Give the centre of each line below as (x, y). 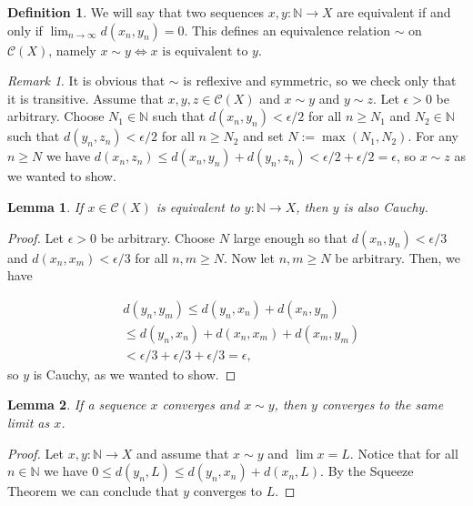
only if (25, 30)
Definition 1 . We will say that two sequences (136, 12)
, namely (72, 50)
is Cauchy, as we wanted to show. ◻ (135, 374)
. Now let (250, 257)
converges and (201, 405)
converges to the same (382, 405)
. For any (433, 136)
